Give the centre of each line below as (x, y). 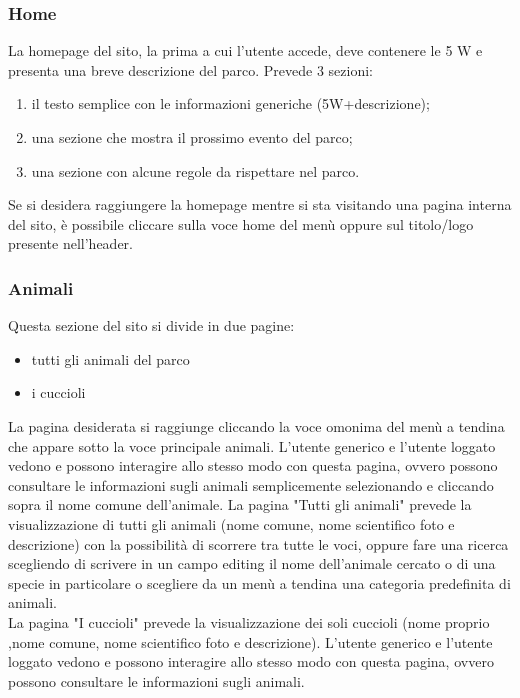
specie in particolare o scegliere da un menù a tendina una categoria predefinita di (259, 582)
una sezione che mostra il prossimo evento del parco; (192, 137)
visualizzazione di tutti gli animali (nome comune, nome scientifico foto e (231, 523)
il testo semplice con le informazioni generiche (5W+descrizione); (230, 103)
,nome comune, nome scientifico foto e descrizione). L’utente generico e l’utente (250, 641)
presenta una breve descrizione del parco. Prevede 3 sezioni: (190, 69)
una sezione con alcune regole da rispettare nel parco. (195, 170)
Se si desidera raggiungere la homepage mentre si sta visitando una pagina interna (260, 204)
